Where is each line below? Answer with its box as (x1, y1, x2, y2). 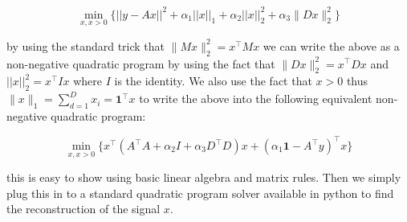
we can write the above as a (263, 37, 400, 54)
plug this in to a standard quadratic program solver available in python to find (6, 184, 394, 201)
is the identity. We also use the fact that (114, 72, 312, 89)
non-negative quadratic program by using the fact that (6, 55, 275, 72)
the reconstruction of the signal (6, 200, 161, 217)
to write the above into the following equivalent (139, 90, 372, 107)
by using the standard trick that (6, 37, 165, 54)
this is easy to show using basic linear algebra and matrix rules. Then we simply (6, 169, 401, 186)
